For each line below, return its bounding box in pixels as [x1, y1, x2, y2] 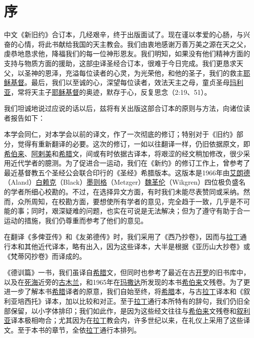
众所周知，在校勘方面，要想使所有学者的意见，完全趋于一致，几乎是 [17, 196, 236, 206]
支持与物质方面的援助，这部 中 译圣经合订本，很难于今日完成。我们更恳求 [4, 58, 236, 68]
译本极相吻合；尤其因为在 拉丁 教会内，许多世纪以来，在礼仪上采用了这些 [11, 315, 243, 325]
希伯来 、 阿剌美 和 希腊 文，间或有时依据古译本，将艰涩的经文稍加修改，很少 [4, 148, 243, 158]
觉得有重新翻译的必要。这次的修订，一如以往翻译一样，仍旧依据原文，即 [17, 139, 250, 149]
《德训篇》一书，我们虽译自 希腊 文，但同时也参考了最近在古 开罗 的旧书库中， [4, 267, 250, 277]
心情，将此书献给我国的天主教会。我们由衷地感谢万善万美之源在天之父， [17, 39, 250, 49]
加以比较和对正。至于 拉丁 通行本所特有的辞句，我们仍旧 [65, 296, 243, 306]
